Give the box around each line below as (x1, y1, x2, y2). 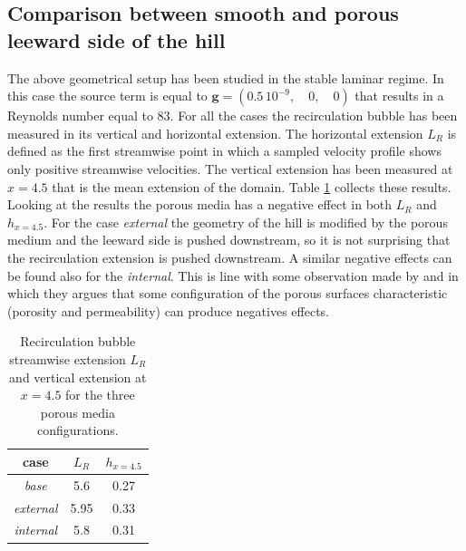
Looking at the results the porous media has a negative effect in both (7, 195, 393, 214)
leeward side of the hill (7, 25, 226, 53)
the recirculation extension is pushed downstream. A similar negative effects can (7, 247, 452, 266)
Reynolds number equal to (7, 106, 153, 125)
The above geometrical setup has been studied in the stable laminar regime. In (7, 68, 444, 87)
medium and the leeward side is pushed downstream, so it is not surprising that (7, 230, 451, 249)
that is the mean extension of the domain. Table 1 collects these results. (52, 177, 451, 196)
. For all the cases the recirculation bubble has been (170, 106, 458, 125)
